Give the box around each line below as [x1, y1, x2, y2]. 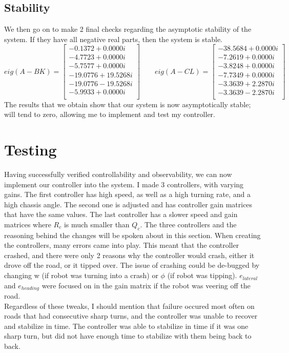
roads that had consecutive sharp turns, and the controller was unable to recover [4, 310, 258, 321]
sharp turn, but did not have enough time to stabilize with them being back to [4, 330, 252, 341]
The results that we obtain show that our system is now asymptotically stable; [4, 99, 251, 109]
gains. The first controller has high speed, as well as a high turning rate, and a [4, 189, 251, 200]
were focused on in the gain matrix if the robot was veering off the [42, 280, 251, 290]
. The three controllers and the [140, 219, 237, 229]
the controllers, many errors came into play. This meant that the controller [4, 240, 239, 250]
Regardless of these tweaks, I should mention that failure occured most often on [4, 300, 255, 311]
